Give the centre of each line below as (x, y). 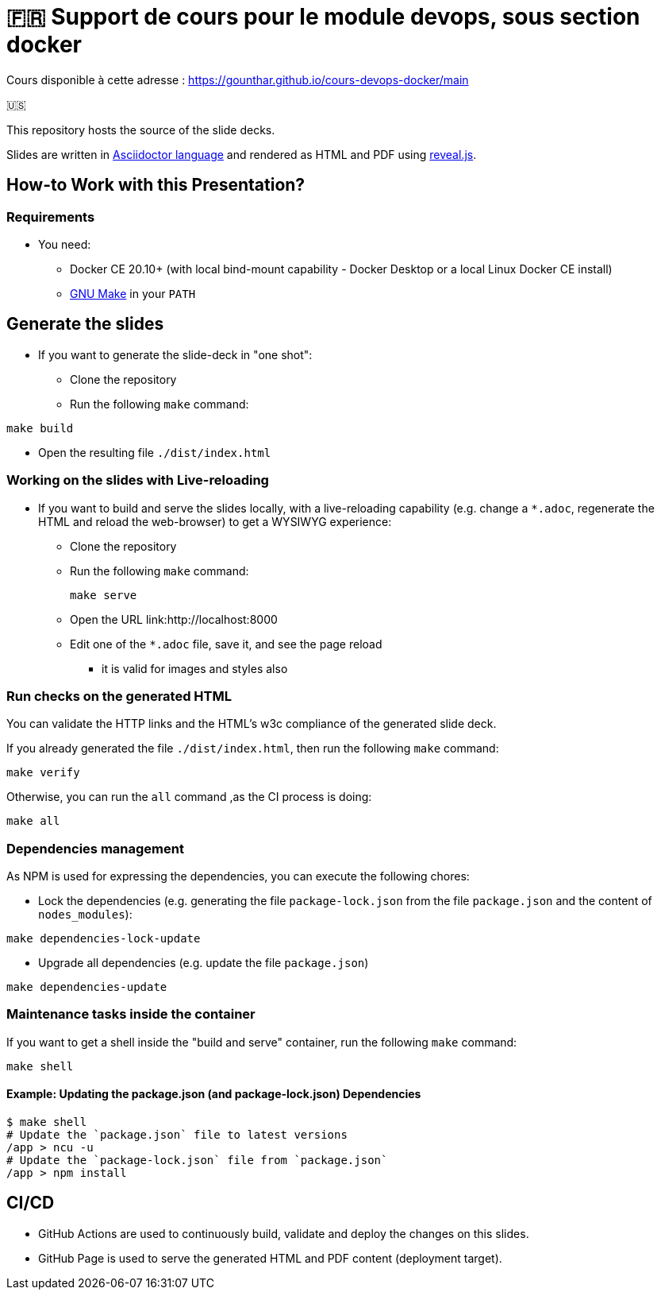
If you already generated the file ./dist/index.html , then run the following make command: (253, 749)
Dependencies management (95, 848)
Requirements (51, 217)
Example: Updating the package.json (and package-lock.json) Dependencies (214, 1094)
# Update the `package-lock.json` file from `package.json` (197, 1161)
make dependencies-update (87, 987)
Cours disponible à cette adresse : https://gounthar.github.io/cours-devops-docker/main (238, 79)
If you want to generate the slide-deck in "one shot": (175, 354)
